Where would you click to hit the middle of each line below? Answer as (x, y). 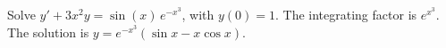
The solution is (48, 32)
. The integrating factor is (346, 14)
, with (198, 14)
